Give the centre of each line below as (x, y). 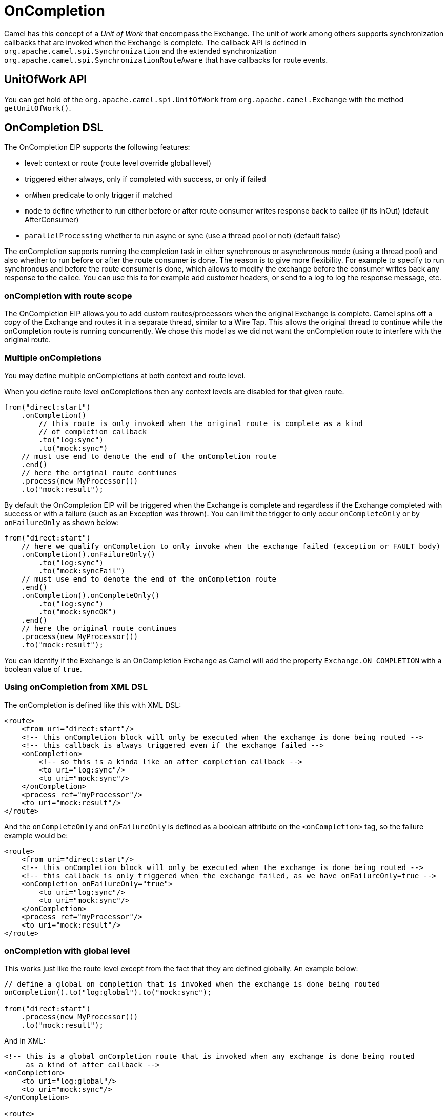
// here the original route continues (99, 628)
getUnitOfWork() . (38, 108)
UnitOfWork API (46, 80)
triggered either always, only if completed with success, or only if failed (145, 179)
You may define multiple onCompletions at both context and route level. (125, 375)
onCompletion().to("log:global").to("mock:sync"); (108, 992)
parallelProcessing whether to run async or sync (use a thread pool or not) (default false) (183, 236)
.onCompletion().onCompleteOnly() (90, 595)
